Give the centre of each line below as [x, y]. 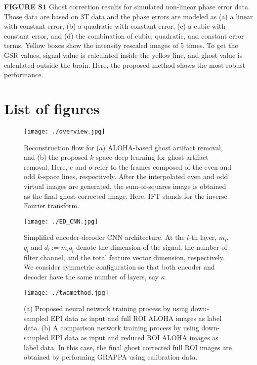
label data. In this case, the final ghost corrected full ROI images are [128, 347]
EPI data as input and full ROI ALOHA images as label [136, 318]
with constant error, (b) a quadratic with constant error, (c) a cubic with [115, 26]
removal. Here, [46, 166]
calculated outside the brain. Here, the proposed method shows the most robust [125, 65]
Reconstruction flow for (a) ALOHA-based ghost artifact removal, [123, 147]
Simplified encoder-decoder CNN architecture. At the [104, 237]
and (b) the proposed [56, 157]
